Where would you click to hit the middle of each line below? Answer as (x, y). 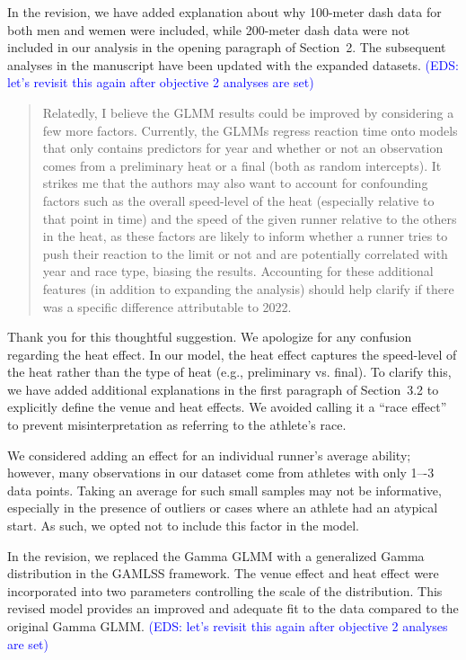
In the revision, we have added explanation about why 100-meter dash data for (224, 12)
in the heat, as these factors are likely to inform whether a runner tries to (245, 236)
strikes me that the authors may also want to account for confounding (235, 183)
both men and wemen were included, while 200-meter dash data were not (209, 29)
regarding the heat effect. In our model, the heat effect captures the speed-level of (232, 354)
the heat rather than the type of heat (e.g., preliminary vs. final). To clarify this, (229, 372)
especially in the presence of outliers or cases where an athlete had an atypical (223, 508)
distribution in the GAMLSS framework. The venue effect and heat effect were (223, 573)
